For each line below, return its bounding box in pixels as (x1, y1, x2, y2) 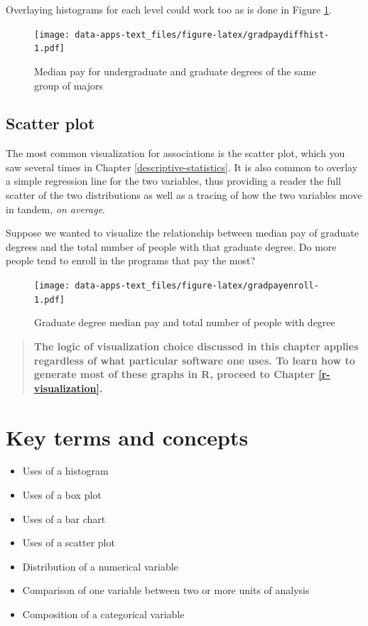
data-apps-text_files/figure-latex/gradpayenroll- (75, 281, 319, 291)
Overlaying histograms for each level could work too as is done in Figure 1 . (6, 2, 332, 16)
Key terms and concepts (6, 422, 249, 451)
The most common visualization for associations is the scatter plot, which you (6, 146, 345, 161)
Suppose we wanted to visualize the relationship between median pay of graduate (6, 225, 359, 240)
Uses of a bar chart (22, 511, 106, 526)
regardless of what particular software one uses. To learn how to (33, 352, 355, 367)
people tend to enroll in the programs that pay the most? (6, 253, 256, 268)
